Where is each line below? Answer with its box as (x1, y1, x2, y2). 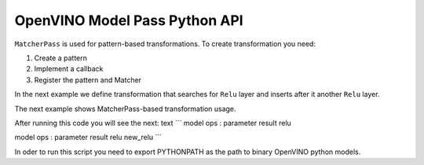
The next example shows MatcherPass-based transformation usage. (14, 104, 236, 113)
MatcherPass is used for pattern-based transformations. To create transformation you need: (14, 39, 316, 48)
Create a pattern (34, 53, 88, 63)
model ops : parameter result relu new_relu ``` (14, 133, 163, 142)
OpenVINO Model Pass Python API (14, 12, 243, 29)
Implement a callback (34, 64, 104, 74)
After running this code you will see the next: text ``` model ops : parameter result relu (14, 118, 292, 127)
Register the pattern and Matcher (34, 75, 141, 84)
